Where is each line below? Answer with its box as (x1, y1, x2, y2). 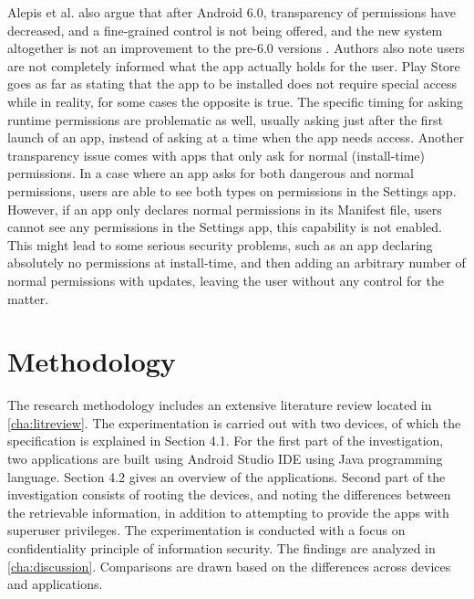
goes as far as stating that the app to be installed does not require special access (7, 74, 458, 93)
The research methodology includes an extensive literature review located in (7, 395, 432, 415)
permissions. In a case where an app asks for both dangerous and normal (7, 163, 415, 183)
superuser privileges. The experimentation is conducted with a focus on (7, 520, 406, 540)
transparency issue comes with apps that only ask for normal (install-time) (7, 145, 426, 164)
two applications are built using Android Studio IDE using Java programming (7, 449, 443, 468)
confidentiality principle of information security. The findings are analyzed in (7, 538, 436, 557)
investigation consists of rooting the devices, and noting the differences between (7, 485, 451, 504)
